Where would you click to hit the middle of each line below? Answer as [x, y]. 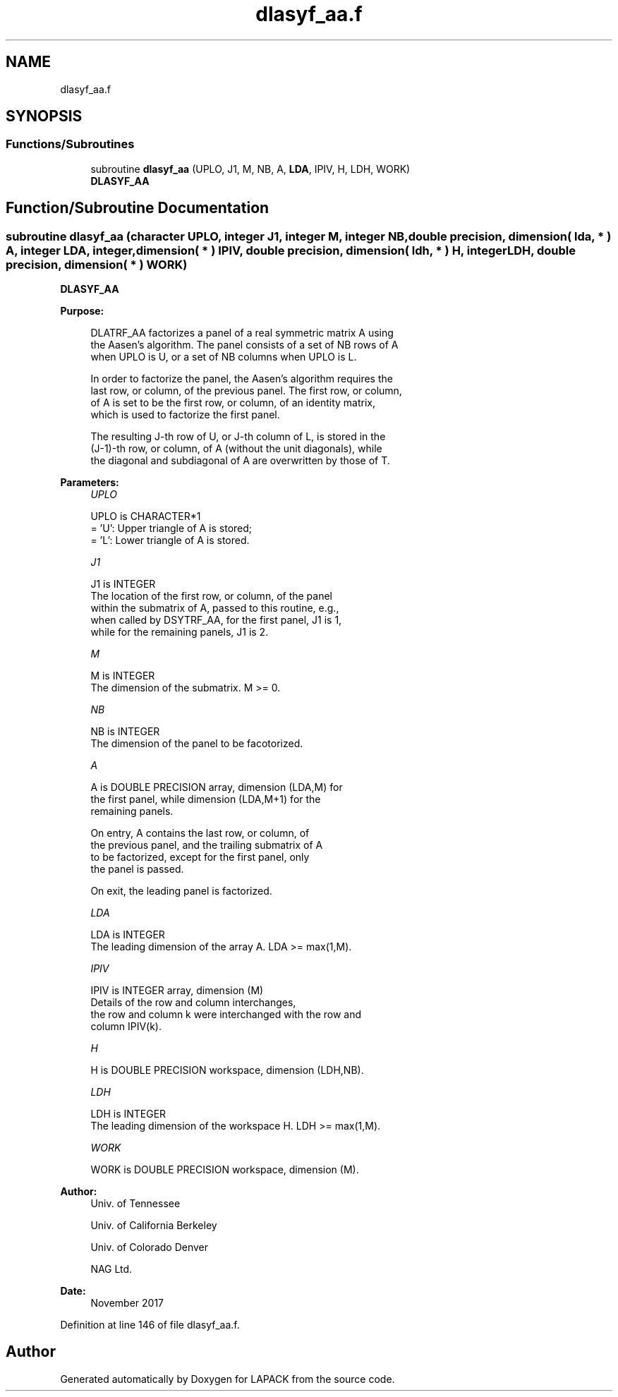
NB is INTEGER [125, 732]
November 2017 [127, 1303]
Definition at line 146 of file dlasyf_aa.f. [150, 1325]
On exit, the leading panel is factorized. [181, 891]
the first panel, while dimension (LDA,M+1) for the [206, 799]
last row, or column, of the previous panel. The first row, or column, [246, 391]
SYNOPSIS [44, 116]
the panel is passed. [137, 869]
